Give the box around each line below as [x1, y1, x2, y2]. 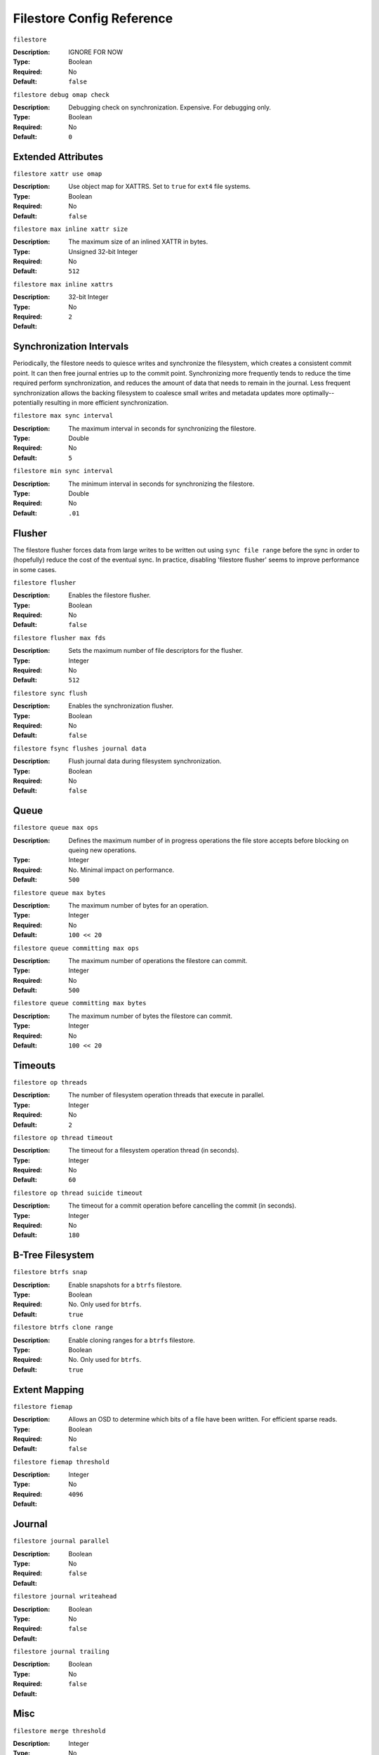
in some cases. [13, 565, 57, 574]
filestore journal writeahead [13, 1592, 117, 1601]
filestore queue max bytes [13, 889, 106, 896]
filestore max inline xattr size [13, 225, 128, 233]
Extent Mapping [13, 1384, 84, 1396]
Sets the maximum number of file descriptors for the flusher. [68, 647, 244, 655]
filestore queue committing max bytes [13, 999, 147, 1007]
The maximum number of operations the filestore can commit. [68, 956, 248, 965]
